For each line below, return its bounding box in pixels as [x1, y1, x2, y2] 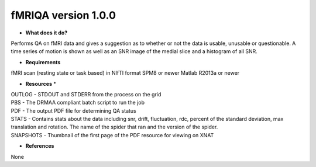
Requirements [25, 58, 61, 65]
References [25, 142, 54, 149]
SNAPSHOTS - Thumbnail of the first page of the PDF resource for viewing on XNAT [11, 131, 214, 138]
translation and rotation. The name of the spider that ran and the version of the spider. [11, 123, 218, 131]
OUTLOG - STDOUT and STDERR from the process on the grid [11, 91, 162, 98]
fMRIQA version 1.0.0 [11, 9, 116, 22]
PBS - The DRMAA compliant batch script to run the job [11, 99, 145, 106]
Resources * [25, 80, 57, 87]
